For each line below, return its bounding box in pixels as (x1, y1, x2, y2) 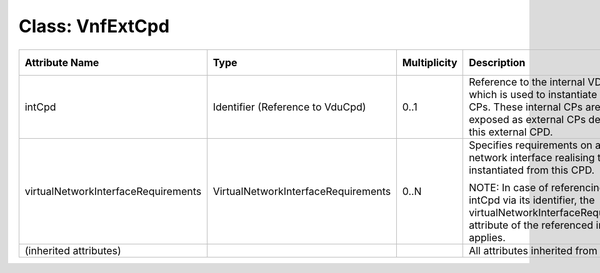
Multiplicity (401, 55, 458, 69)
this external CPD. (468, 125, 554, 139)
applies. (468, 230, 506, 244)
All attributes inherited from (468, 243, 598, 257)
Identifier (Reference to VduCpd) (212, 100, 367, 114)
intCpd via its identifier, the (468, 193, 595, 207)
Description (468, 55, 526, 69)
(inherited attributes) (24, 243, 122, 257)
